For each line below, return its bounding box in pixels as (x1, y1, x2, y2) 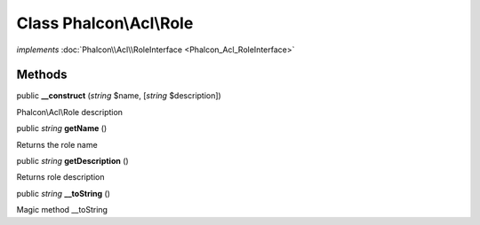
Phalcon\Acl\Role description (16, 106, 124, 117)
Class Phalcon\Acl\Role (16, 13, 194, 33)
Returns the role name (16, 139, 98, 150)
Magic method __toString (16, 205, 108, 215)
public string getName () (16, 123, 108, 134)
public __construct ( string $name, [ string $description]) (16, 90, 221, 101)
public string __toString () (16, 188, 111, 198)
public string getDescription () (16, 156, 129, 167)
